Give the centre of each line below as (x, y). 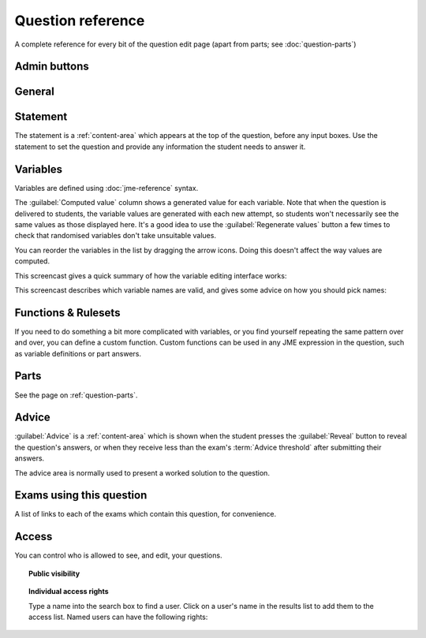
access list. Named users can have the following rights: (118, 617)
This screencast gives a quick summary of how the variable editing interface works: (151, 275)
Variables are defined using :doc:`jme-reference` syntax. (106, 188)
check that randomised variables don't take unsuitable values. (116, 236)
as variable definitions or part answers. (78, 353)
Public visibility (54, 573)
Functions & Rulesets (67, 313)
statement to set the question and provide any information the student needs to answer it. (160, 147)
